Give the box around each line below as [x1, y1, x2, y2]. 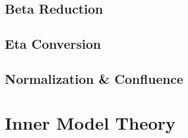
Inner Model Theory [5, 110, 176, 134]
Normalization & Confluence [5, 69, 184, 87]
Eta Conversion [5, 34, 101, 53]
